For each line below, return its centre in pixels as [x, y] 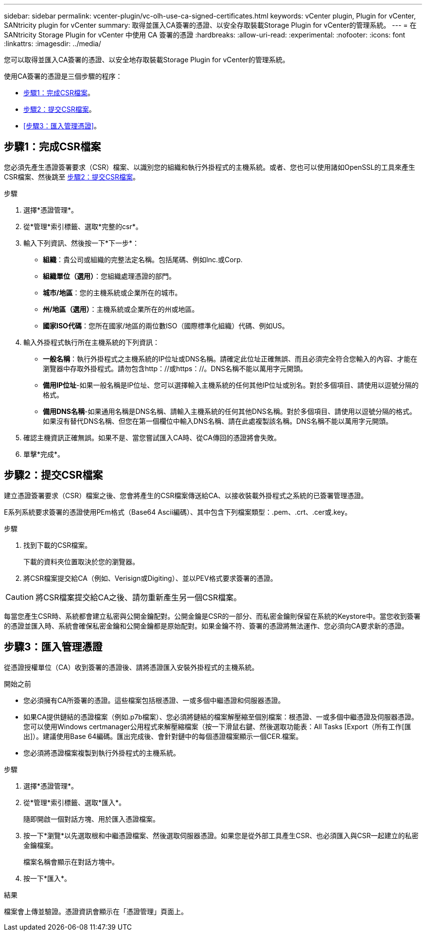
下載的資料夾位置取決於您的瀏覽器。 [81, 561]
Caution [20, 597]
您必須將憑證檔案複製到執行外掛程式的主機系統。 [102, 753]
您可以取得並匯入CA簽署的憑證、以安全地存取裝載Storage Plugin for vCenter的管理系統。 [147, 60]
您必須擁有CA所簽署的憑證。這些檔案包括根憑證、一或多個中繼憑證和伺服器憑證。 [154, 700]
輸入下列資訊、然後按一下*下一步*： [81, 243]
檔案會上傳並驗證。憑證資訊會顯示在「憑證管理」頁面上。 [96, 911]
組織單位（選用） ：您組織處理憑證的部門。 [109, 276]
